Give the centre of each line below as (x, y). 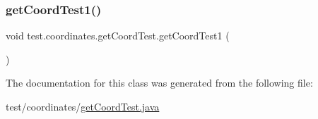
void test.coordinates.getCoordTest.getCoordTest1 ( (118, 36)
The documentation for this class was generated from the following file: (159, 83)
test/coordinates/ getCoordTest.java (83, 106)
